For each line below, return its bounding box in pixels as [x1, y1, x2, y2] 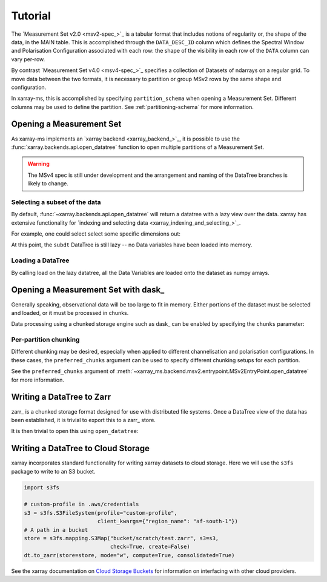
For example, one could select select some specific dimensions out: [11, 230, 181, 237]
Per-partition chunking [11, 336, 80, 344]
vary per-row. [11, 55, 45, 63]
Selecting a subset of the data [11, 197, 101, 206]
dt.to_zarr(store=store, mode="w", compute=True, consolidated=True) [24, 552, 235, 558]
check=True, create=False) [110, 543, 190, 551]
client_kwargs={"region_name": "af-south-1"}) [97, 518, 239, 525]
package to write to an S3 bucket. [11, 468, 96, 475]
